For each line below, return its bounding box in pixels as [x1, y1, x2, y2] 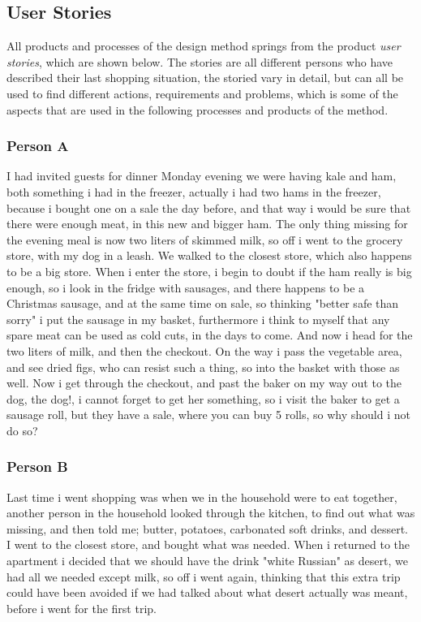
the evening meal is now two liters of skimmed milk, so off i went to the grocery [6, 231, 403, 248]
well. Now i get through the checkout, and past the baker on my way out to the [6, 374, 402, 391]
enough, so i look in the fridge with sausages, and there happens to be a [6, 279, 365, 296]
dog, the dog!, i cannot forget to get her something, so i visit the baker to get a [6, 390, 400, 407]
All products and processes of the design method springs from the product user [6, 37, 401, 54]
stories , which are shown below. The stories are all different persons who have [6, 53, 393, 70]
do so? [6, 421, 38, 438]
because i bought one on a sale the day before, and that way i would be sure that [6, 199, 411, 216]
